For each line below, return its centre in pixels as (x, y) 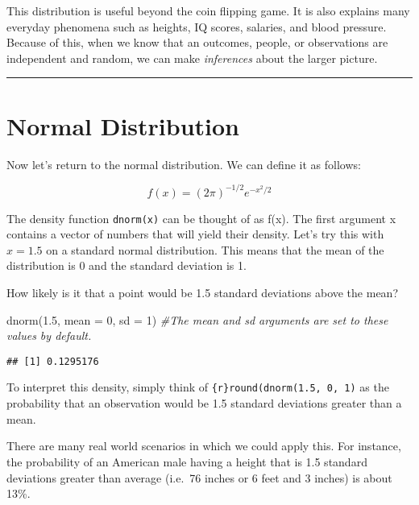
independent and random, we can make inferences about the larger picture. (192, 58)
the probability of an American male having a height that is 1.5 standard (187, 461)
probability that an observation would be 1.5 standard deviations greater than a (204, 403)
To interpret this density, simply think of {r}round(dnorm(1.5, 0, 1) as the (198, 387)
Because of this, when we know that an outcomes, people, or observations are (197, 42)
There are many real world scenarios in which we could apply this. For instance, (204, 446)
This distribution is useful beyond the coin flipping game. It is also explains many (208, 10)
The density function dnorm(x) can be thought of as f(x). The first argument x (201, 218)
